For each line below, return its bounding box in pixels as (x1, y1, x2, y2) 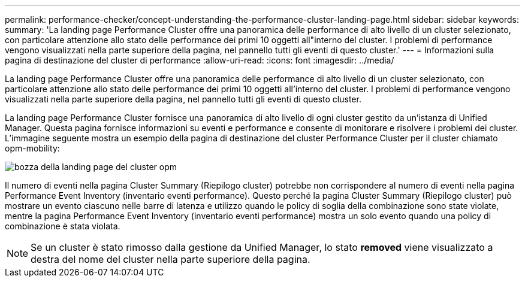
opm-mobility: (5, 143, 60, 153)
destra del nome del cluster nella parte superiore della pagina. (31, 253, 310, 265)
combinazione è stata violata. (5, 221, 120, 231)
